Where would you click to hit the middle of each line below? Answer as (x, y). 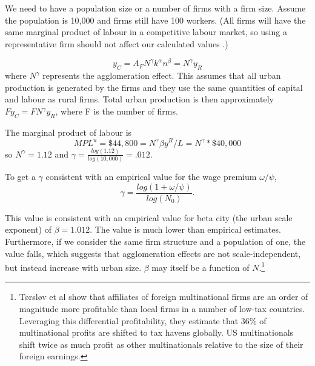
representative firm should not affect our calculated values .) (117, 43)
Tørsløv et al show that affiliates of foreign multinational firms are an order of (164, 297)
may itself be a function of (201, 267)
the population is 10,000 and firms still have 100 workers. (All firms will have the (155, 20)
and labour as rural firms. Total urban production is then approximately (139, 99)
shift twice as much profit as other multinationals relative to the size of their (161, 344)
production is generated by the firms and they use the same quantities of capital (154, 87)
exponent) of (28, 229)
